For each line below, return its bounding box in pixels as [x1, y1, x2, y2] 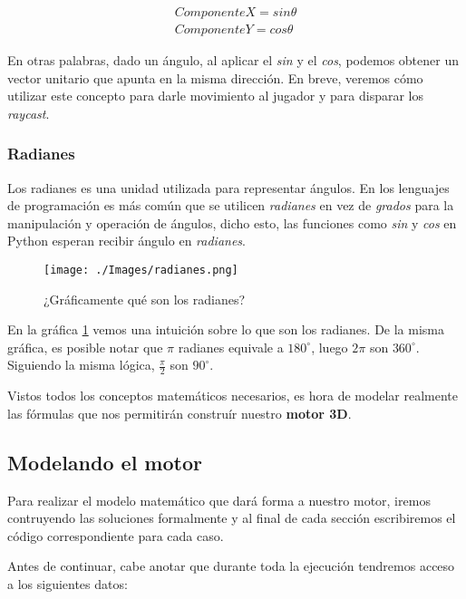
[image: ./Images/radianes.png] [44, 264, 238, 277]
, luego [311, 337, 348, 356]
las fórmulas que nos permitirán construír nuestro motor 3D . [7, 403, 352, 422]
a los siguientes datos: [7, 575, 128, 594]
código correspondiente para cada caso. [7, 526, 224, 545]
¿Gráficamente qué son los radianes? [44, 289, 246, 308]
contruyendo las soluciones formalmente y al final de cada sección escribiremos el [7, 508, 456, 527]
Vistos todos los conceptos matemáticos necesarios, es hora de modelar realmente [7, 386, 458, 405]
